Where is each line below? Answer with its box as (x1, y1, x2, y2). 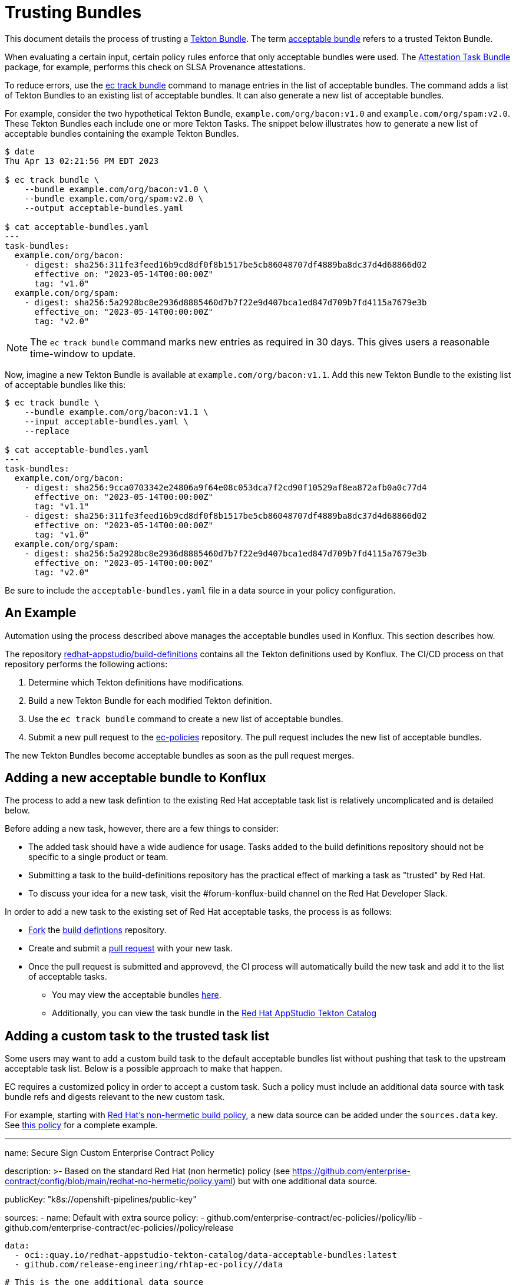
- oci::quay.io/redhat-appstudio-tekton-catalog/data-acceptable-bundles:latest (14, 1250, 397, 1260)
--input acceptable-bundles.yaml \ (24, 416, 188, 426)
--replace (24, 426, 70, 436)
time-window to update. (30, 347, 136, 360)
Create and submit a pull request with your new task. (28, 943, 233, 954)
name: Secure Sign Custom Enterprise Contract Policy (5, 1148, 214, 1158)
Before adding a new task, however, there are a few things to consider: (5, 823, 279, 834)
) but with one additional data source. (232, 1176, 378, 1187)
